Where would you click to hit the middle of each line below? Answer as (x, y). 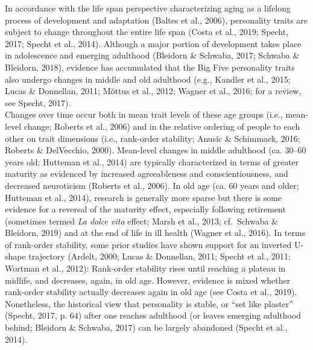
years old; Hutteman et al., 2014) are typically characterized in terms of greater (152, 161)
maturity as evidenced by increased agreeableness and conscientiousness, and (147, 173)
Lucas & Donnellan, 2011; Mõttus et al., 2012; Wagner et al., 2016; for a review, (153, 91)
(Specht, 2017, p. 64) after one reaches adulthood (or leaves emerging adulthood (153, 315)
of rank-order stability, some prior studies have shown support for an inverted (148, 244)
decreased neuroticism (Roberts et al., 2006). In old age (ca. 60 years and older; (152, 185)
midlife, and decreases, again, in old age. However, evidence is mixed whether (148, 280)
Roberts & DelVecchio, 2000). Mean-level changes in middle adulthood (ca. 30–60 (156, 150)
